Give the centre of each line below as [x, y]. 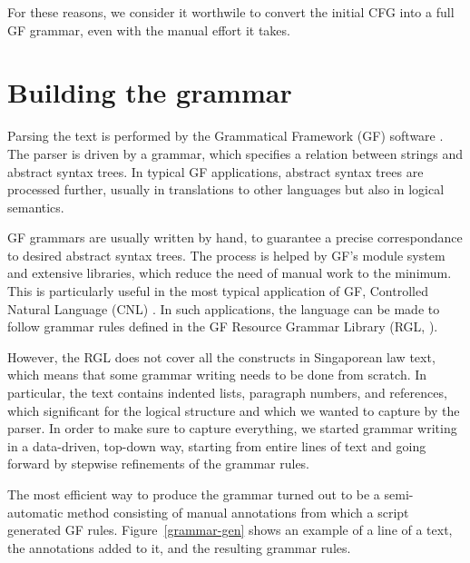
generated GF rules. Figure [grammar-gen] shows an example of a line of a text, [230, 530]
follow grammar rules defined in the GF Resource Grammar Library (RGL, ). [223, 326]
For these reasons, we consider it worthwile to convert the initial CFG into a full [231, 12]
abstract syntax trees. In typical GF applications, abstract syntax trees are [215, 171]
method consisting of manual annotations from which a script [238, 512]
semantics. [36, 207]
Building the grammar [150, 92]
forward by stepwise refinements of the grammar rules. [159, 464]
